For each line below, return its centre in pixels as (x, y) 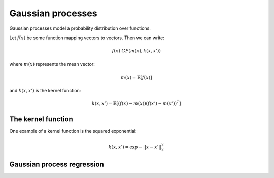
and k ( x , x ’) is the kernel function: (45, 91)
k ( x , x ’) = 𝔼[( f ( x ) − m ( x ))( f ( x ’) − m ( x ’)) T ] (136, 103)
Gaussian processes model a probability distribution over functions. (80, 28)
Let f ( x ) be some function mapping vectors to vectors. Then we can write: (87, 38)
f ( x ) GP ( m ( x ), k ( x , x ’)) (136, 51)
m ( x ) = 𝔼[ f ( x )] (136, 77)
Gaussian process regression (57, 164)
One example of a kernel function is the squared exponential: (73, 131)
